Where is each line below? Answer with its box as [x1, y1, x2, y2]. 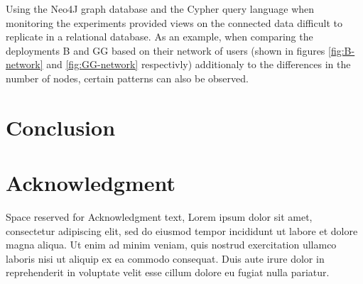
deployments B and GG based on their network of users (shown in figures [6, 43, 325, 58]
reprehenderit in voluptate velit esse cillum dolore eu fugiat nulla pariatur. [6, 265, 330, 280]
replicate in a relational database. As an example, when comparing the [6, 29, 313, 44]
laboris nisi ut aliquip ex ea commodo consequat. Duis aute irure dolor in [6, 251, 325, 266]
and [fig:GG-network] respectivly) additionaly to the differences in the [46, 57, 351, 72]
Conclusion [6, 112, 116, 141]
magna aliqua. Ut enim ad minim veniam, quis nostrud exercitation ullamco [6, 237, 337, 252]
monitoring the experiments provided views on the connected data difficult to [6, 15, 342, 30]
